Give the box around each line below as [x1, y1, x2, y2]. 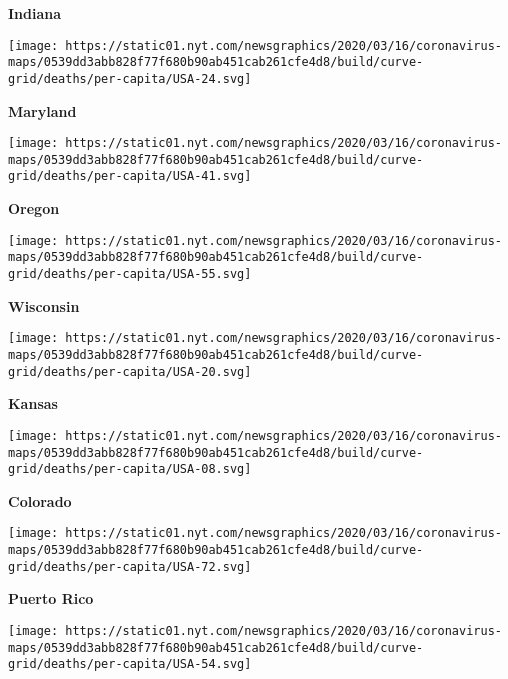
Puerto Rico [8, 588, 94, 609]
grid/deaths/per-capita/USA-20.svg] [8, 364, 252, 379]
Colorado [8, 490, 72, 511]
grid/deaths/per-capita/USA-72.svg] [8, 559, 252, 574]
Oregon [8, 198, 60, 219]
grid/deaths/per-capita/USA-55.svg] [8, 267, 252, 282]
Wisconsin [8, 295, 80, 316]
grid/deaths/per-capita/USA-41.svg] [8, 169, 252, 184]
